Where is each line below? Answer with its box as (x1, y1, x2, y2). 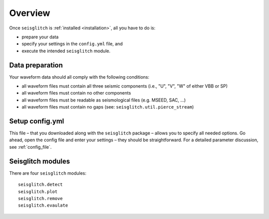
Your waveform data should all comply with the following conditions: (9, 74, 149, 80)
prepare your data (21, 34, 59, 40)
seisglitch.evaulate (18, 203, 68, 209)
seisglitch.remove (18, 196, 63, 201)
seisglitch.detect (18, 182, 63, 188)
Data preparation (9, 61, 63, 69)
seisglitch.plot (18, 189, 58, 194)
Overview (9, 7, 50, 18)
